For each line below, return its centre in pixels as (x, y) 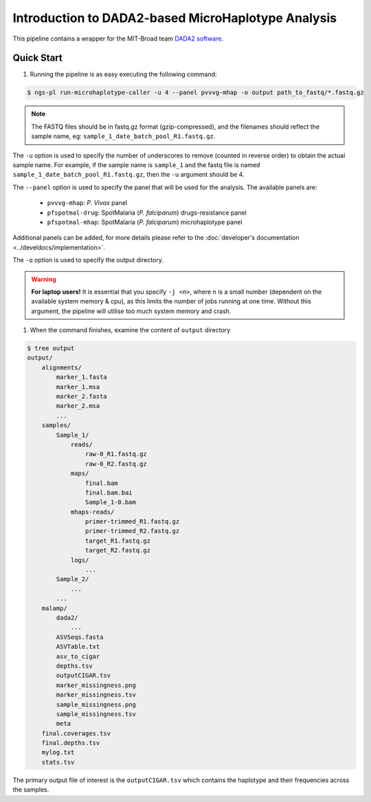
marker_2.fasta (82, 397)
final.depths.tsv (71, 743)
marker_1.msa (78, 387)
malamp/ (55, 608)
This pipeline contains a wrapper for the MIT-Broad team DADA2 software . (118, 39)
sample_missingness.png (96, 704)
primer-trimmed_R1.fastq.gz (132, 522)
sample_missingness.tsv (96, 714)
